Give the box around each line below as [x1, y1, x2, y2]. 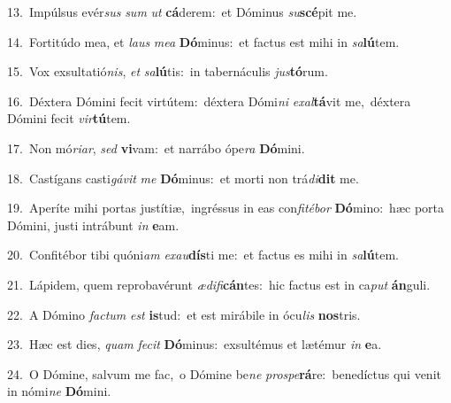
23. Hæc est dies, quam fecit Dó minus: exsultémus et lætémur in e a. [7, 335, 382, 353]
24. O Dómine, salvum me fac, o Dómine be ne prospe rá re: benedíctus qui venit [7, 364, 441, 383]
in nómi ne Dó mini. [7, 382, 111, 400]
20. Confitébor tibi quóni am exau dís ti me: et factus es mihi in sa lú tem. [7, 245, 399, 264]
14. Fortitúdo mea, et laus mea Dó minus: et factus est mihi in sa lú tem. [7, 32, 400, 50]
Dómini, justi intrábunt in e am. [7, 215, 180, 234]
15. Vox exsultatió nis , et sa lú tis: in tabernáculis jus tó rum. [7, 62, 328, 81]
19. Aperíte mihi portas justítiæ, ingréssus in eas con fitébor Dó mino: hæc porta [7, 198, 445, 217]
